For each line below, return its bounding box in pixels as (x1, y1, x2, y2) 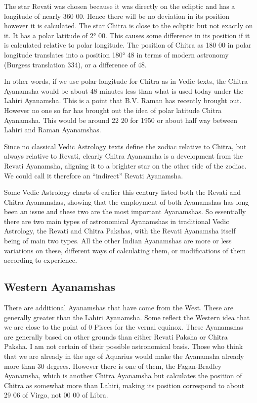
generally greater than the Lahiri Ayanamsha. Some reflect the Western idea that (4, 312, 250, 322)
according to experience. (4, 255, 77, 265)
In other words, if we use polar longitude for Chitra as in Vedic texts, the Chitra (4, 76, 248, 86)
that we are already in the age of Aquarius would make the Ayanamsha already (4, 351, 244, 361)
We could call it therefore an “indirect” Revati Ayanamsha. (4, 170, 183, 180)
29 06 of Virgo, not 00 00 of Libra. (4, 390, 108, 400)
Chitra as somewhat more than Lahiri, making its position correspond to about (4, 380, 245, 390)
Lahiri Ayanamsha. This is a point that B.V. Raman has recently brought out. (4, 95, 242, 106)
